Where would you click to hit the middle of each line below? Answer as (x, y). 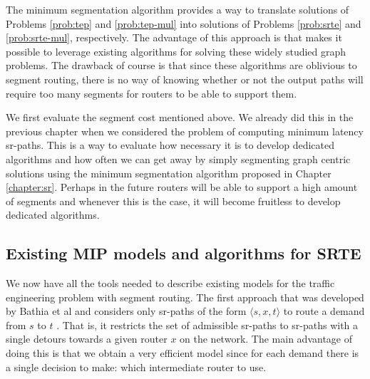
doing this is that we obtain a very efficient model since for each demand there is (183, 353)
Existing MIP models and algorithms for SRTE (184, 253)
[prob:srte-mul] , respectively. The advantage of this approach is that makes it (174, 37)
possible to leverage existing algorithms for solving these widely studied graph (176, 51)
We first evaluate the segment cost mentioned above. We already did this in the (180, 117)
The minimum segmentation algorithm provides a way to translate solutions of (178, 9)
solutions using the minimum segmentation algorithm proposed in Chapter (169, 173)
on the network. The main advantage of (266, 339)
